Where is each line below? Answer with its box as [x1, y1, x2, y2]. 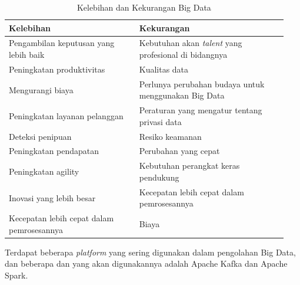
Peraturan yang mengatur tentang [139, 104, 262, 116]
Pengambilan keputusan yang [9, 37, 115, 49]
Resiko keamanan [139, 130, 202, 142]
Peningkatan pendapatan [9, 145, 99, 157]
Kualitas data [139, 63, 189, 75]
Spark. [5, 269, 28, 281]
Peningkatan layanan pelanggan [9, 109, 124, 122]
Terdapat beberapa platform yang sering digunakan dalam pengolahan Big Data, [5, 245, 296, 258]
